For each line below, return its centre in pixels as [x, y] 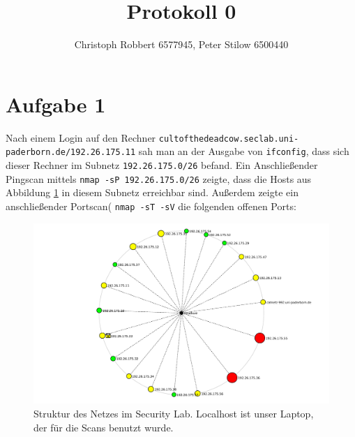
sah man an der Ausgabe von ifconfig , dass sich [244, 151]
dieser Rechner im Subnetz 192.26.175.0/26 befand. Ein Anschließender [162, 164]
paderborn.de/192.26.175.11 [71, 153]
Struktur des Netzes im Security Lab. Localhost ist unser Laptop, [174, 413]
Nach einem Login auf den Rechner [81, 137]
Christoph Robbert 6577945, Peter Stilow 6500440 [181, 44]
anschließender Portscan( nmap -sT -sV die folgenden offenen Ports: [151, 206]
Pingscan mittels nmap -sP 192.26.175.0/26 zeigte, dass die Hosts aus [159, 178]
